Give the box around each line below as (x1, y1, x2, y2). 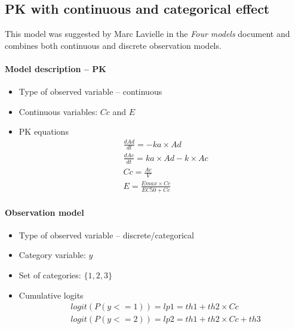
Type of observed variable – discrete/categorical (19, 228, 194, 241)
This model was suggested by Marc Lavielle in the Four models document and (5, 27, 290, 40)
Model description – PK (5, 62, 106, 75)
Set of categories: (19, 268, 81, 281)
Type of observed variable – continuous (19, 85, 162, 98)
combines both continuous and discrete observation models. (5, 39, 222, 51)
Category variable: (19, 249, 86, 261)
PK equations (19, 125, 69, 138)
